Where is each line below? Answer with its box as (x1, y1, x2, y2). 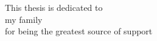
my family (5, 13, 43, 25)
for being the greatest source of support (5, 25, 153, 37)
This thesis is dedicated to (5, 1, 103, 13)
